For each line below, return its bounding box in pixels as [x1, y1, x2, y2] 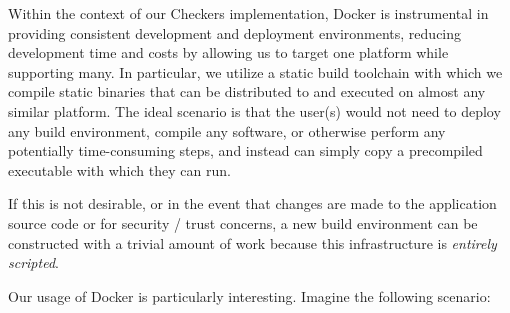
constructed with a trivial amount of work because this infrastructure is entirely [8, 232, 497, 253]
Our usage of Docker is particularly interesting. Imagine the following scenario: [8, 285, 491, 306]
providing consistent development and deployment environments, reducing [8, 22, 462, 43]
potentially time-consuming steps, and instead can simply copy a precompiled [8, 140, 483, 161]
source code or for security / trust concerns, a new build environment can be [8, 212, 478, 233]
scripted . [8, 252, 59, 273]
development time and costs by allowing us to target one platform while [8, 42, 449, 63]
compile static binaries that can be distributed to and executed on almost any [8, 81, 486, 102]
